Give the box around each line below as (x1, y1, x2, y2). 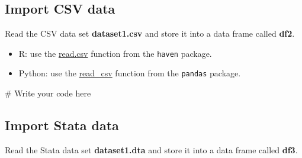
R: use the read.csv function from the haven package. (18, 47, 212, 59)
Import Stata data (5, 116, 119, 134)
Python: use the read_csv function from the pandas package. (18, 67, 241, 79)
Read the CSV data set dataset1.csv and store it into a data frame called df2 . (5, 27, 295, 40)
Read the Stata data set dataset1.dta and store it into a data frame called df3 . (5, 143, 298, 156)
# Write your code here (5, 87, 91, 99)
